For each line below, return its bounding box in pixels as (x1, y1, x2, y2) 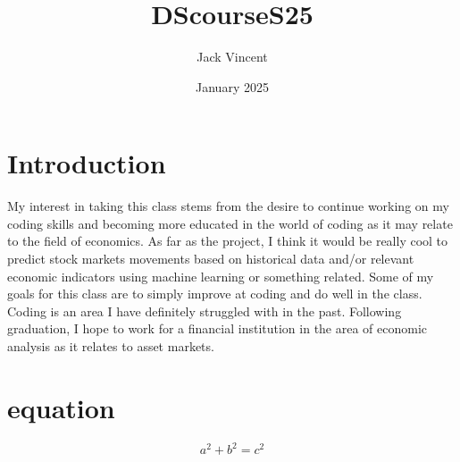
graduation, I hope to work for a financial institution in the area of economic (7, 319, 428, 338)
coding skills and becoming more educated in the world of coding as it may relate (7, 214, 453, 232)
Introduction (7, 145, 166, 181)
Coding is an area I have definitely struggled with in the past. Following (7, 301, 402, 320)
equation (7, 389, 115, 425)
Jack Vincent (197, 47, 268, 66)
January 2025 (196, 77, 269, 96)
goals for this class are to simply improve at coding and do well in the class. (7, 284, 422, 303)
